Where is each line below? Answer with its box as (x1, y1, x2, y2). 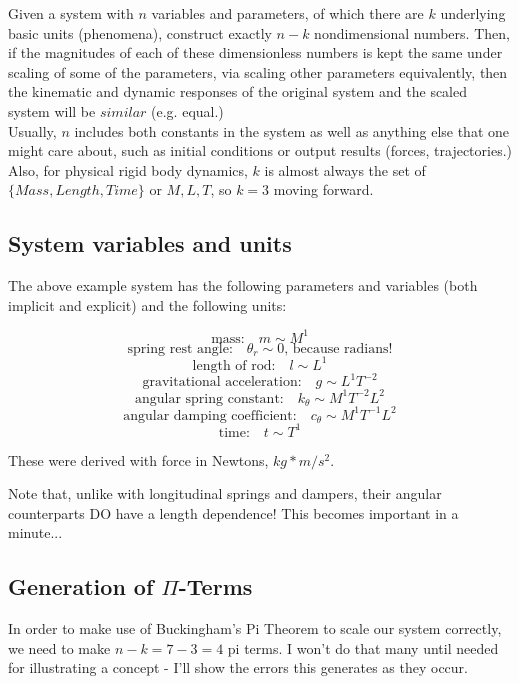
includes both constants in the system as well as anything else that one (74, 120, 510, 141)
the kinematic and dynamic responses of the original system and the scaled (8, 81, 468, 102)
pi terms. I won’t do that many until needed (227, 637, 499, 658)
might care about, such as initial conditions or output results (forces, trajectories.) (8, 140, 513, 161)
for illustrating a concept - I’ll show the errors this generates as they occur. (8, 657, 468, 678)
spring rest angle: (127, 341, 233, 356)
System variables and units (8, 228, 292, 259)
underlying (440, 3, 506, 23)
